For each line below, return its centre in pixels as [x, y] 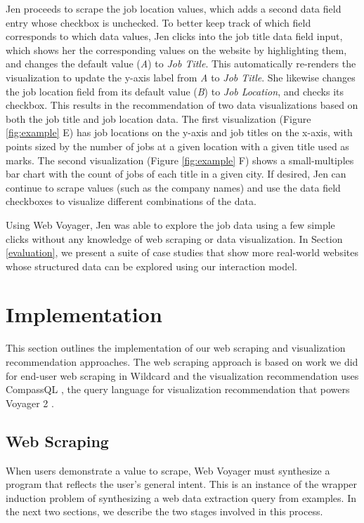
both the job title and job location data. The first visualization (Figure [158, 118]
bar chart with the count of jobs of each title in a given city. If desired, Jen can [176, 174]
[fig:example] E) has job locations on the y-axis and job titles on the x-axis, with [179, 132]
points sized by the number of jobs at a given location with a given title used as [177, 146]
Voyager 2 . [30, 403]
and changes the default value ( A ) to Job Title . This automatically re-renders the [181, 64]
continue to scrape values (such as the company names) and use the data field [173, 187]
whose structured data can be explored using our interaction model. [152, 266]
